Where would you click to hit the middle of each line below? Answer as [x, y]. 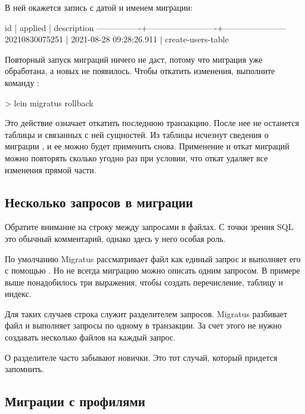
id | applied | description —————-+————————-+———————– [146, 27]
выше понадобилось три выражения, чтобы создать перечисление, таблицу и [144, 282]
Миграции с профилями [75, 401]
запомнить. [25, 369]
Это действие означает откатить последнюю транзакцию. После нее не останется [152, 123]
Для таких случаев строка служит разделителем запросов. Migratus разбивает [146, 313]
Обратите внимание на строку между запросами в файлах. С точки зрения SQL [149, 227]
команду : [22, 82]
